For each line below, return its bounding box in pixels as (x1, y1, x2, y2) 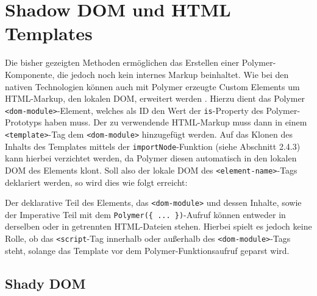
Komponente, (5, 68, 55, 80)
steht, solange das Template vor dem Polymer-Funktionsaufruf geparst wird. (5, 244, 290, 256)
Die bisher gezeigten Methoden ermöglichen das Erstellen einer (5, 56, 240, 69)
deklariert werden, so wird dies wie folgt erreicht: (5, 175, 188, 188)
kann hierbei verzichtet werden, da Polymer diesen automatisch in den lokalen (5, 152, 297, 164)
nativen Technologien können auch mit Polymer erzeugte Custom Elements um (5, 80, 300, 93)
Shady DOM (5, 273, 86, 292)
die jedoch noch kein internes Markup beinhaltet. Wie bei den (57, 68, 289, 80)
